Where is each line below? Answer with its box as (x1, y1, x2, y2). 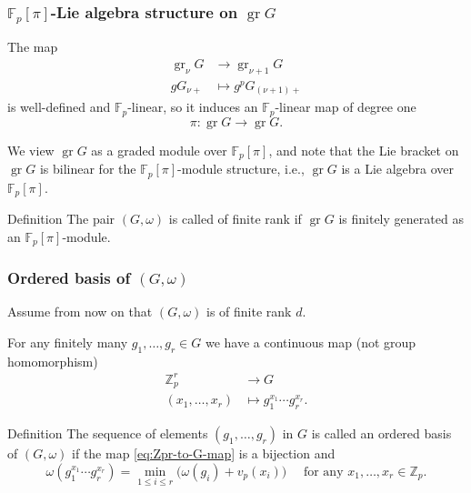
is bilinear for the (39, 159, 136, 178)
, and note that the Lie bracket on (268, 140, 459, 159)
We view (7, 140, 55, 159)
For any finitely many (7, 333, 128, 352)
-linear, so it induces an (127, 97, 258, 116)
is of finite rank (206, 302, 292, 321)
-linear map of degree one (275, 97, 416, 116)
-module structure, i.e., (177, 159, 305, 178)
